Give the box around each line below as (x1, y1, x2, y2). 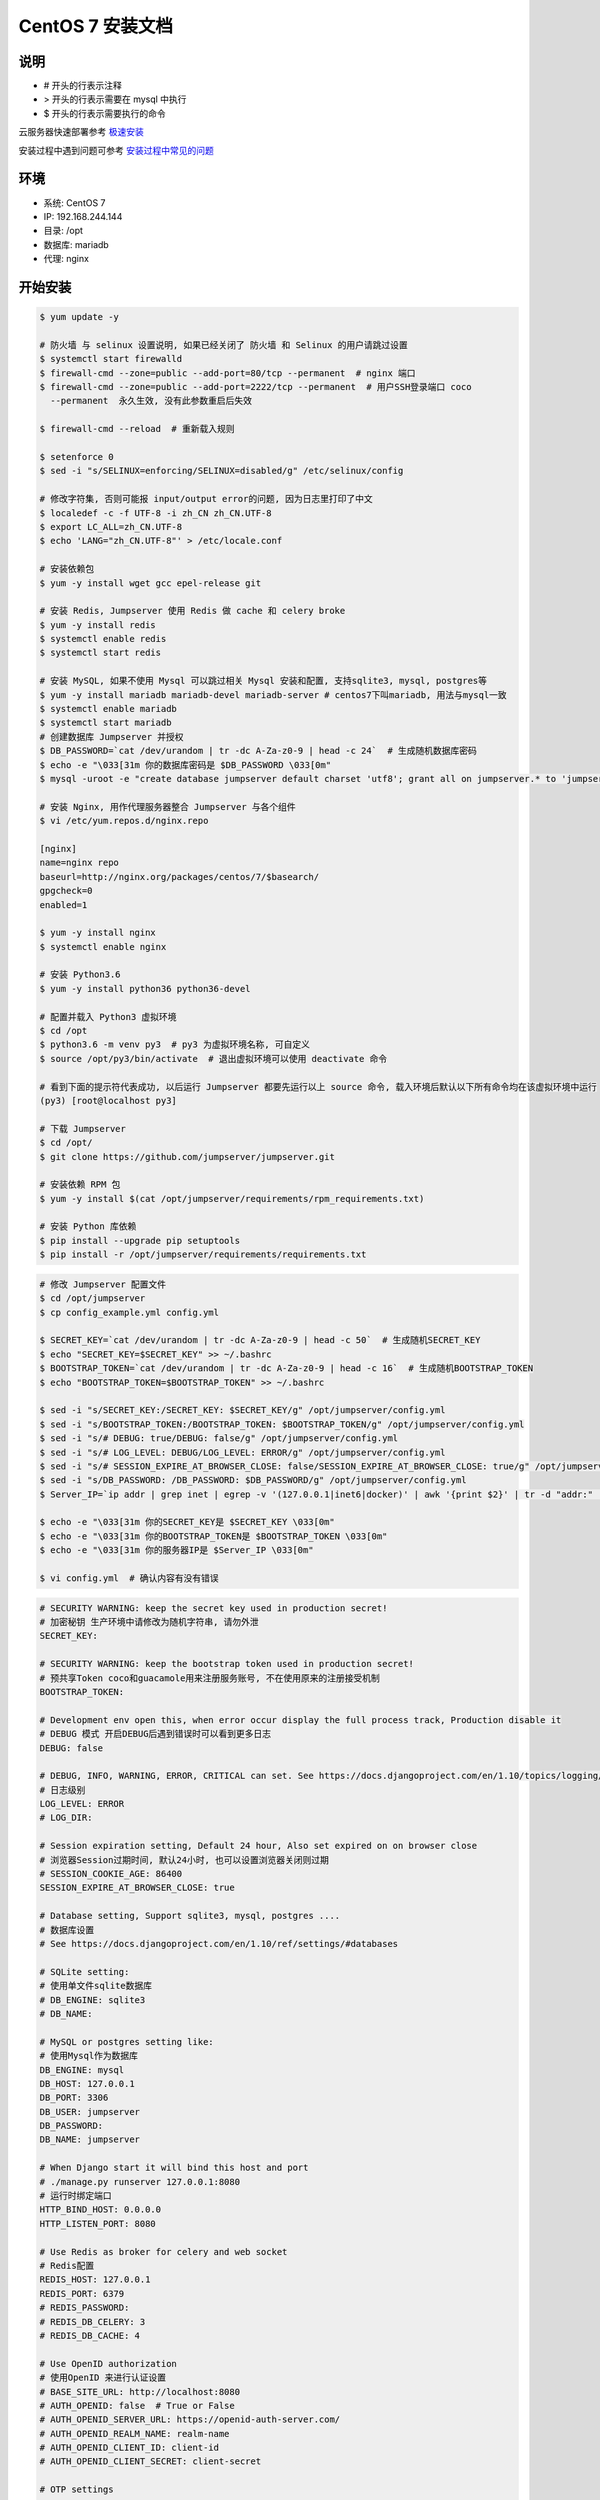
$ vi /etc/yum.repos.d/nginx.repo (39, 815, 209, 827)
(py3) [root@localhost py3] (39, 1095, 177, 1106)
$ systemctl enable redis (39, 633, 167, 645)
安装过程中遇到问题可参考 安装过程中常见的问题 (18, 144, 214, 156)
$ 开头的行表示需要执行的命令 (43, 107, 166, 119)
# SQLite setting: (39, 1966, 130, 1977)
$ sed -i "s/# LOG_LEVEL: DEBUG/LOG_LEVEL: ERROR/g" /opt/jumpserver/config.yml (39, 1446, 446, 1458)
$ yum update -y (39, 311, 120, 323)
